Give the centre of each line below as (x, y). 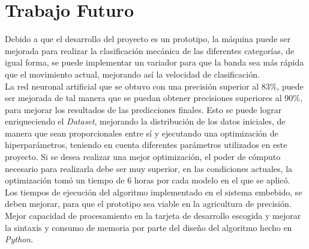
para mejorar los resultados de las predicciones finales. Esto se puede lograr (143, 109)
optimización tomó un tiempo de (65, 180)
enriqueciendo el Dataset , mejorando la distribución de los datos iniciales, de (145, 121)
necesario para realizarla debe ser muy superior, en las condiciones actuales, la (149, 168)
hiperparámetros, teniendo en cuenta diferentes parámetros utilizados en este (146, 145)
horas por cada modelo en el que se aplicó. (212, 180)
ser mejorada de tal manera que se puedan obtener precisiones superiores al (143, 98)
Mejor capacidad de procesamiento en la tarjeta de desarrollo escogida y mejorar (153, 216)
